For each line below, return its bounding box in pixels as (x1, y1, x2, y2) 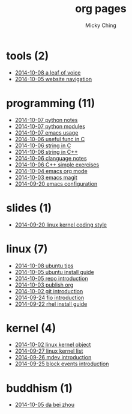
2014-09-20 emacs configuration (14, 180, 98, 187)
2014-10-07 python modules (14, 123, 86, 130)
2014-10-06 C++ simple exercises (14, 161, 100, 168)
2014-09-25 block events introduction (14, 360, 109, 368)
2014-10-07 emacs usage (14, 129, 79, 136)
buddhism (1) (6, 381, 73, 395)
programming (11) (6, 96, 95, 110)
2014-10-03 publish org (14, 281, 74, 288)
